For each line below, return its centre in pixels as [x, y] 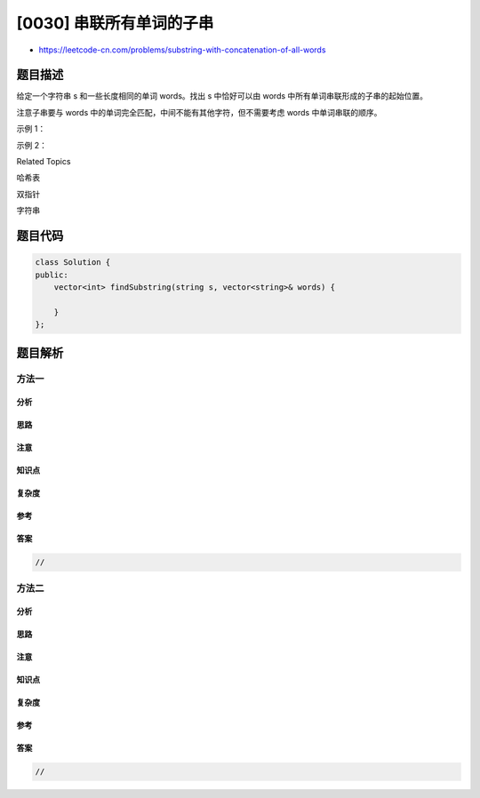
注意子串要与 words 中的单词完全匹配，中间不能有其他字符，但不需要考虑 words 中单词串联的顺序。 [199, 112]
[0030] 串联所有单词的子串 [115, 23]
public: [52, 275]
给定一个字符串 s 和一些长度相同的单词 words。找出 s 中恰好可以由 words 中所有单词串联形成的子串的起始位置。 [222, 96]
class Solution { [73, 263]
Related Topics [44, 162]
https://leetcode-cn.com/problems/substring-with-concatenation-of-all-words [182, 50]
